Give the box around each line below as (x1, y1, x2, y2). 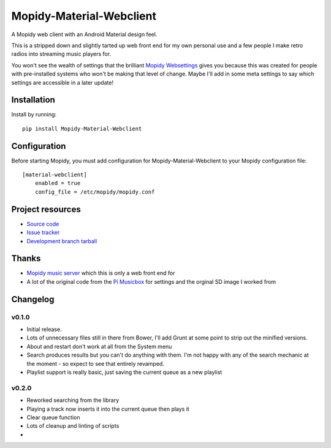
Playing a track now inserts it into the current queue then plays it (26, 405, 189, 412)
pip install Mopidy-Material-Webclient (22, 125, 142, 132)
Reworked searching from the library (26, 397, 120, 404)
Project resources (11, 204, 81, 215)
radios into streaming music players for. (11, 50, 112, 58)
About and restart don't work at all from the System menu (26, 343, 172, 350)
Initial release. (26, 325, 62, 333)
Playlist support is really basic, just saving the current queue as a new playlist (26, 368, 223, 376)
